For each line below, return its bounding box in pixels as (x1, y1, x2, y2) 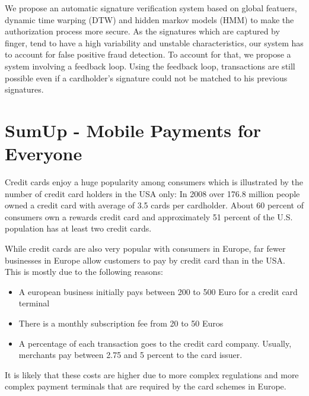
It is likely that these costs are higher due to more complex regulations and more (5, 368, 299, 381)
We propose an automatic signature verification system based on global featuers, (5, 2, 297, 14)
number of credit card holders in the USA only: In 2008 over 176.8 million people (5, 187, 300, 199)
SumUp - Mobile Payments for (5, 118, 261, 142)
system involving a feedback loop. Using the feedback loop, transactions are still (5, 59, 295, 72)
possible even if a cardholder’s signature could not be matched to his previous (5, 71, 288, 84)
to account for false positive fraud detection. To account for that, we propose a (5, 48, 291, 61)
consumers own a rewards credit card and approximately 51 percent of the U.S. (5, 210, 293, 223)
